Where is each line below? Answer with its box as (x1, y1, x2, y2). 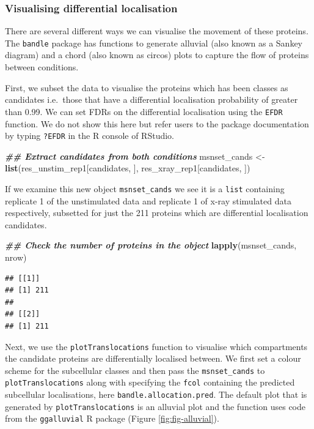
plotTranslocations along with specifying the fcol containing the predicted (5, 376, 295, 389)
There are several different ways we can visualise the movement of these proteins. (5, 24, 309, 37)
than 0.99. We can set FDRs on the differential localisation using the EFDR (5, 105, 283, 118)
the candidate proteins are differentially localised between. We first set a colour (5, 352, 301, 365)
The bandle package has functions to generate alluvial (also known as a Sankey (5, 36, 303, 49)
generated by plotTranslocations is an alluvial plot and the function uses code (5, 400, 305, 412)
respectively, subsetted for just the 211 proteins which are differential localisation (5, 206, 309, 219)
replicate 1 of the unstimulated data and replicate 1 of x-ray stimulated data (5, 194, 291, 207)
